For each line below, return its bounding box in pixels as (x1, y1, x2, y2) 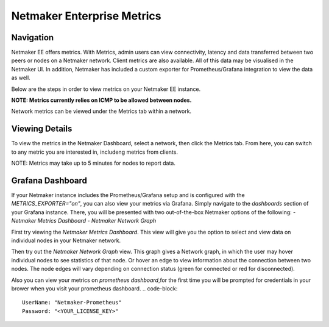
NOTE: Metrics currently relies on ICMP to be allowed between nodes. (11, 96, 192, 104)
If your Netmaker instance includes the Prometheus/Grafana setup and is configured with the (11, 192, 245, 198)
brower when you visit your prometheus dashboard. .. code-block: (11, 284, 178, 292)
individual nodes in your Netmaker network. (11, 237, 121, 244)
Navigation (11, 32, 54, 43)
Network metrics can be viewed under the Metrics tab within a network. (11, 107, 192, 115)
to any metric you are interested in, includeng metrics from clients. (11, 148, 178, 156)
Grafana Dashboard (11, 175, 88, 185)
